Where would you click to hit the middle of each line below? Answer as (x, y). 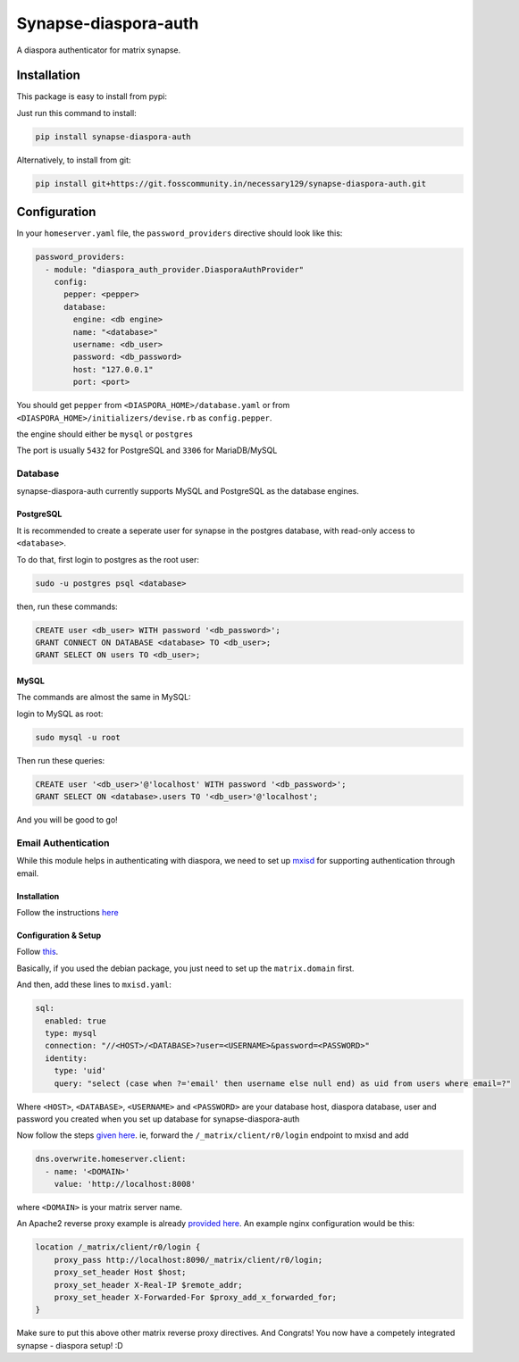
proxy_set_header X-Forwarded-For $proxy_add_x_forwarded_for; (196, 1297)
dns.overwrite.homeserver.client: (111, 1159)
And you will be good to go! (67, 820)
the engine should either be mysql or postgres (105, 434)
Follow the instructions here (68, 913)
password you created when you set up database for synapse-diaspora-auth (158, 1119)
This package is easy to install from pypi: (92, 96)
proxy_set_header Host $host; (120, 1272)
